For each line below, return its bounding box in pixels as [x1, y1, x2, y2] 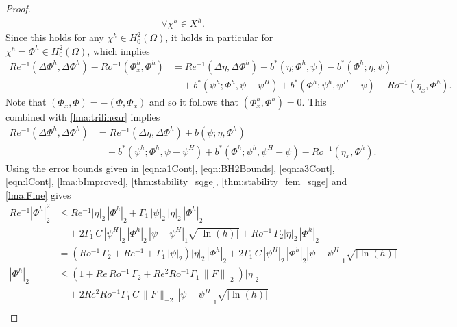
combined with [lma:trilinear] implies [5, 110, 160, 124]
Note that [5, 95, 47, 109]
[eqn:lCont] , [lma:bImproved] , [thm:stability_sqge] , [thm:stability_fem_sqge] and [5, 174, 347, 189]
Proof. [5, 1, 31, 15]
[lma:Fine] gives [5, 187, 71, 202]
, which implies [87, 43, 150, 58]
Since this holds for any [5, 30, 104, 45]
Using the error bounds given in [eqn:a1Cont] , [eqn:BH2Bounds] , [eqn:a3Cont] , [5, 160, 335, 175]
